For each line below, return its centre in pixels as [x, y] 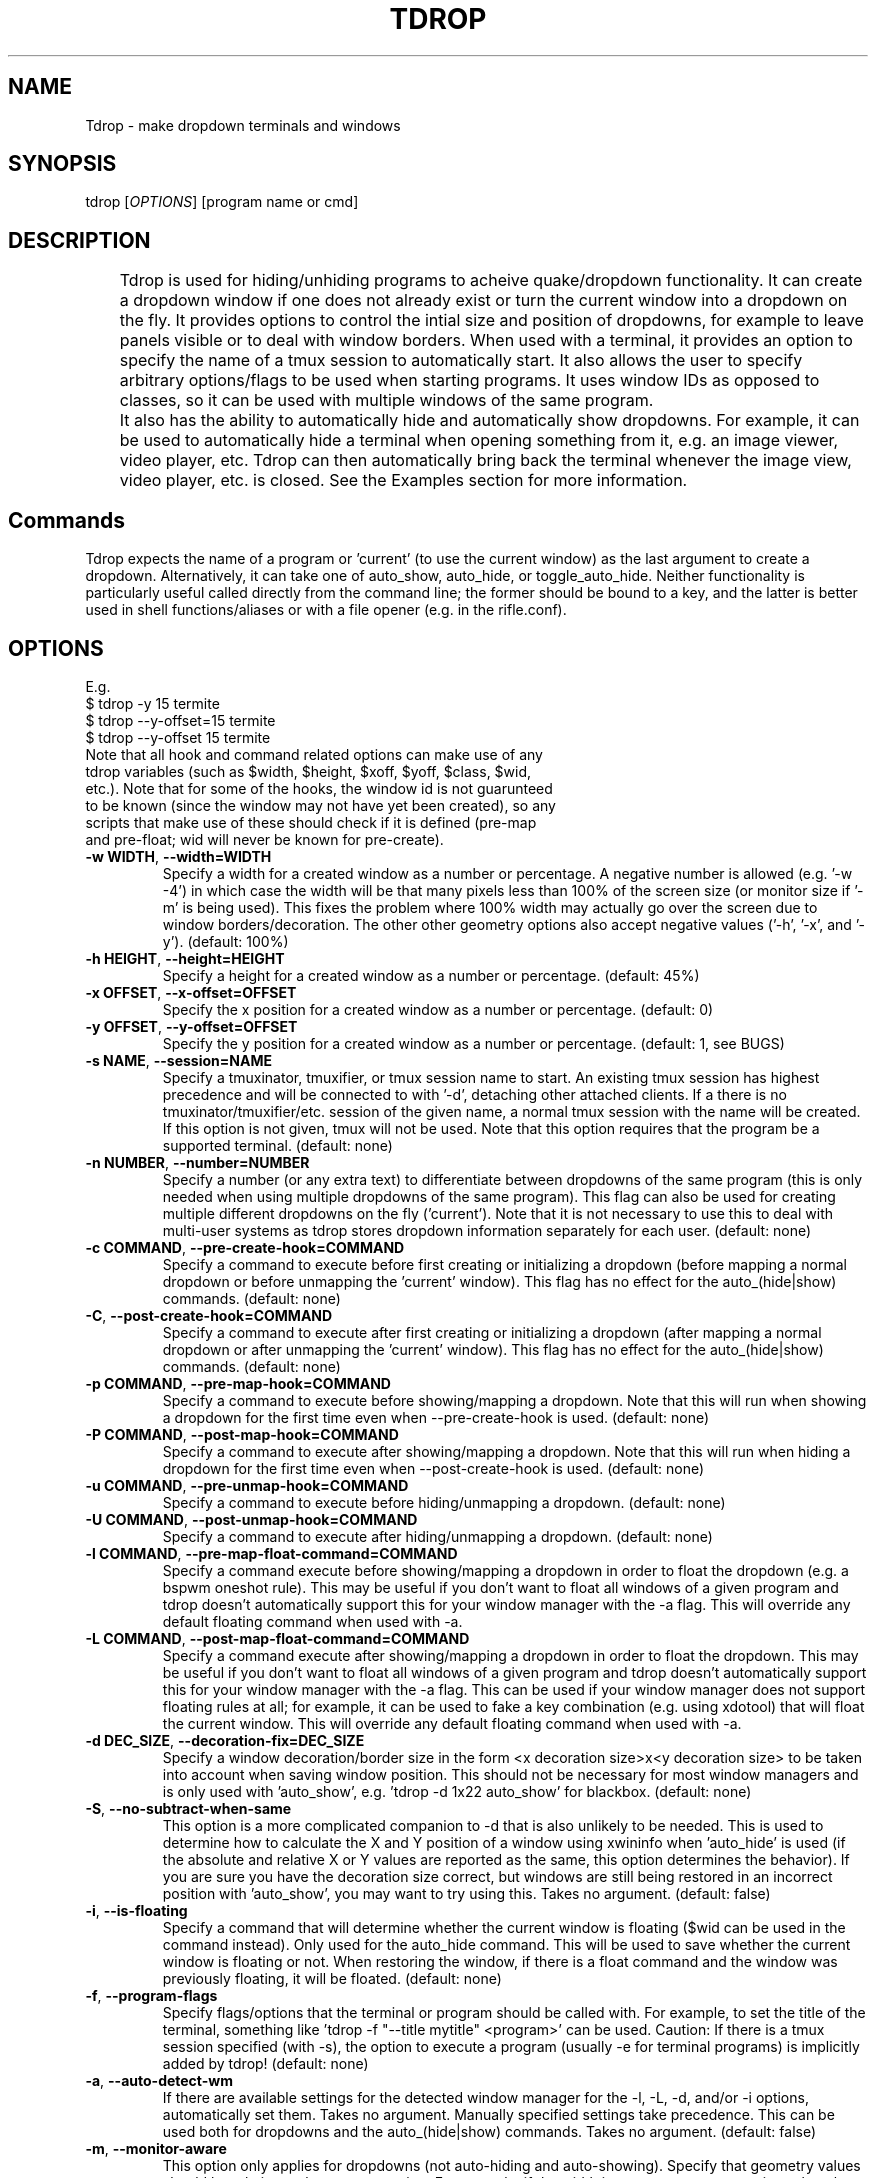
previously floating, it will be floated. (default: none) [332, 1978]
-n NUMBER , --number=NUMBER [197, 1162]
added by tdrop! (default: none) [265, 2063]
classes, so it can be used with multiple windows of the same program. [386, 400]
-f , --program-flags [151, 1995]
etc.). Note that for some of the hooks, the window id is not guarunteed [319, 788]
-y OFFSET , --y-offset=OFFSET [191, 1026]
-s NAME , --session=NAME [178, 1060]
